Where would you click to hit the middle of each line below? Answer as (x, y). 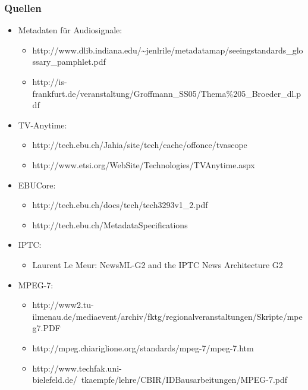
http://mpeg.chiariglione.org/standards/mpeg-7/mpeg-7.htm (143, 347)
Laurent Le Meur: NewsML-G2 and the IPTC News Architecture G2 (158, 264)
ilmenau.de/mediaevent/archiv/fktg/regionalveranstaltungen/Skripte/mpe (167, 316)
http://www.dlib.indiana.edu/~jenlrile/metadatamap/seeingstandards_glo (168, 50)
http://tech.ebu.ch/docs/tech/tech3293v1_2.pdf (120, 205)
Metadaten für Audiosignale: (70, 30)
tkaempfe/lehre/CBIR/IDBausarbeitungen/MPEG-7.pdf (184, 380)
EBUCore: (37, 185)
